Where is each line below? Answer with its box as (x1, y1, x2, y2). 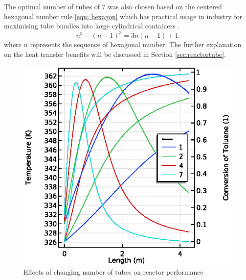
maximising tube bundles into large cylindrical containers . (4, 21, 180, 31)
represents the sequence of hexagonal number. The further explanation (30, 39, 242, 50)
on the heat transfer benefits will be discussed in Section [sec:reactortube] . (4, 49, 226, 59)
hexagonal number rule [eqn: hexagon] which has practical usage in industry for (4, 11, 242, 21)
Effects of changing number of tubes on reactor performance (23, 267, 203, 277)
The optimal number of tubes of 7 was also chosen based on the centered (4, 1, 222, 11)
